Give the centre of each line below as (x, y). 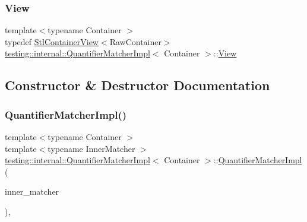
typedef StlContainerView (52, 41)
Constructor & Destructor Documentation (137, 85)
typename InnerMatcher (91, 148)
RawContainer (135, 41)
